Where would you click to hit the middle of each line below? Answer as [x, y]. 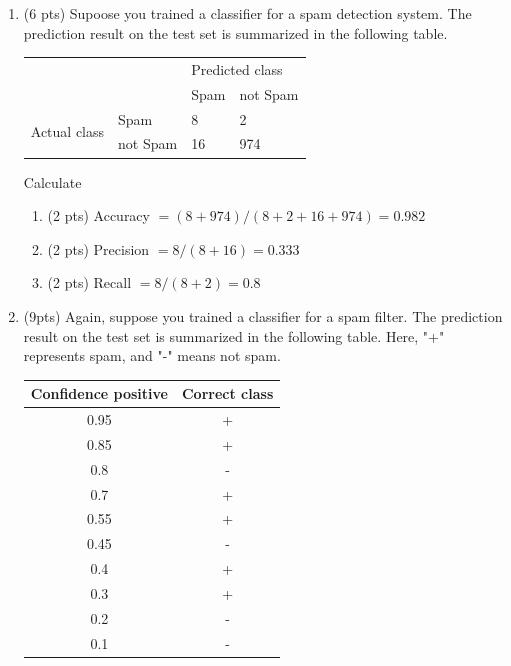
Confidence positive [99, 393]
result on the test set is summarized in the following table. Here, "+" [234, 335]
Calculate [52, 181]
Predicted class [237, 68]
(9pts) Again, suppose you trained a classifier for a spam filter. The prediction [263, 315]
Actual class [67, 131]
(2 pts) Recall [89, 282]
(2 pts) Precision [98, 248]
